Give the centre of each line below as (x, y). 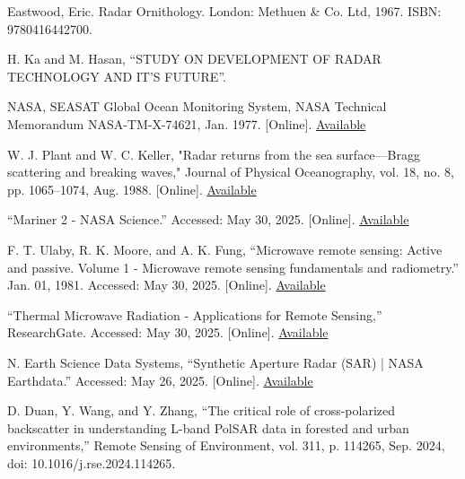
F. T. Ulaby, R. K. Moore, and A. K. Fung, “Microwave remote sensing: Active (225, 249)
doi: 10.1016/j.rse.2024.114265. (92, 462)
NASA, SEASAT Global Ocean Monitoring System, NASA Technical (197, 106)
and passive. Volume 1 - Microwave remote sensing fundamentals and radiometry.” (233, 267)
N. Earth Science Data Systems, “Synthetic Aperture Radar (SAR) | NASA (215, 362)
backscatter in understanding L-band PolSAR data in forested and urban (208, 427)
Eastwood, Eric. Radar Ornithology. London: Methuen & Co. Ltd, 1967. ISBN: (224, 11)
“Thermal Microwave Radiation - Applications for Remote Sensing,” (195, 314)
